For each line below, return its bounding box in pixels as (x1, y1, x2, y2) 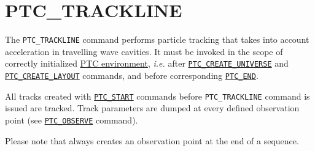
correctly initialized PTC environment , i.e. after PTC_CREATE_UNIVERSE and (5, 57, 289, 70)
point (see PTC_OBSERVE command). (5, 113, 138, 126)
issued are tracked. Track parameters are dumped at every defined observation (5, 101, 300, 114)
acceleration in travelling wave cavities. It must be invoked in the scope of (5, 45, 283, 57)
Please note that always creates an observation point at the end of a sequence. (5, 134, 299, 147)
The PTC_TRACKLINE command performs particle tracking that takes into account (5, 33, 309, 46)
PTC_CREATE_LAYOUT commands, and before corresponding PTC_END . (5, 69, 259, 82)
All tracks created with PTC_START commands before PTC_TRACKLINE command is (5, 89, 310, 102)
